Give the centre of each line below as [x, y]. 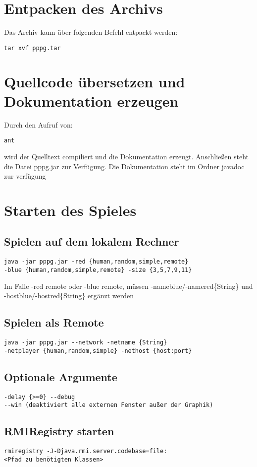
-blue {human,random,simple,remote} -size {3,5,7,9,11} [98, 270]
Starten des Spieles [70, 210]
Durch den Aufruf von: [38, 124]
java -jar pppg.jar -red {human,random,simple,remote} [96, 262]
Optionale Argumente [61, 376]
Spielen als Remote [54, 322]
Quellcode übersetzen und [95, 81]
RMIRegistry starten [59, 431]
